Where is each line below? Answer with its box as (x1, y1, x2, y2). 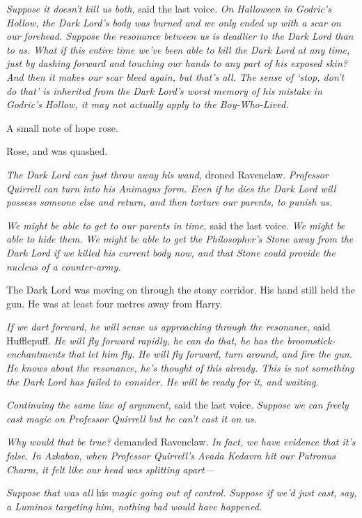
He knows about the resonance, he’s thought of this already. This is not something (6, 360, 354, 375)
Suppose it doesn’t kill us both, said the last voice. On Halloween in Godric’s (6, 1, 331, 15)
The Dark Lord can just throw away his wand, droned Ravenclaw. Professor (6, 167, 329, 181)
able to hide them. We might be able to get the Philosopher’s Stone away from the (6, 231, 354, 246)
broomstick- (287, 333, 336, 347)
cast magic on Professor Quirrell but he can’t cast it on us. (6, 411, 257, 425)
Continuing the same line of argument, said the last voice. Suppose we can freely (6, 397, 349, 412)
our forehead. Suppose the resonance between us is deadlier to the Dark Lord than (6, 29, 354, 43)
